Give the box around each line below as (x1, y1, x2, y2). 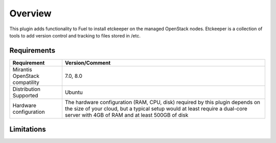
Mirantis (12, 66, 33, 73)
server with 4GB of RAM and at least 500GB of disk (64, 111, 189, 118)
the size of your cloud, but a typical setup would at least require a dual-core (64, 105, 247, 112)
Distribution (12, 85, 41, 92)
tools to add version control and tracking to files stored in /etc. (9, 32, 141, 38)
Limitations (9, 125, 46, 134)
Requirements (9, 46, 56, 55)
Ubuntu (64, 89, 83, 96)
